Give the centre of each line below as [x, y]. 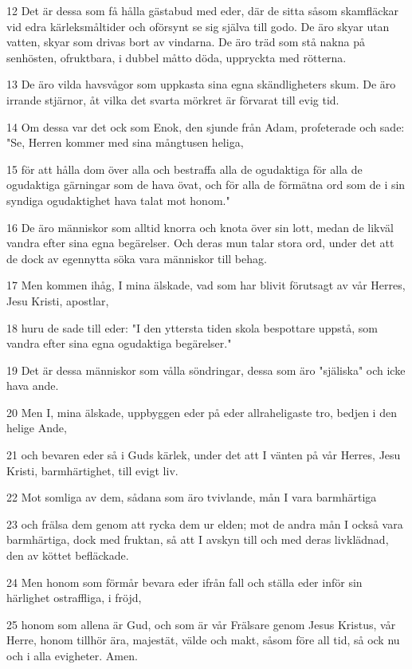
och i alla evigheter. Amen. [72, 655]
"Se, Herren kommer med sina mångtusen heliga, [125, 142]
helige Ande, [37, 428]
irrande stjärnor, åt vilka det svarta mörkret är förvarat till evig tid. [173, 99]
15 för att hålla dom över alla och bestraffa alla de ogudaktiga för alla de [184, 169]
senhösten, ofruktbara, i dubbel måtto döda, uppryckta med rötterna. [177, 57]
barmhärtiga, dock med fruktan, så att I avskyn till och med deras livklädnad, [198, 539]
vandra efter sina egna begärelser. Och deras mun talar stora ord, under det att [200, 243]
